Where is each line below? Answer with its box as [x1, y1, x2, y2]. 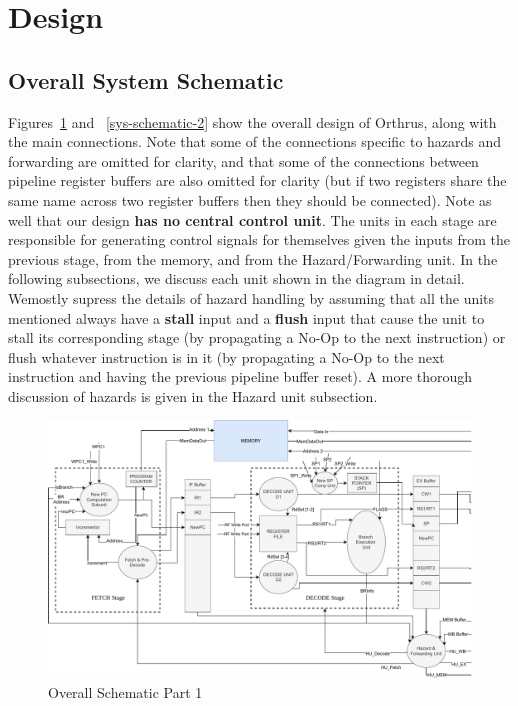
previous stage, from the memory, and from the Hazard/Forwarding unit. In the [8, 248, 498, 269]
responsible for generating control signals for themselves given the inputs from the [8, 229, 511, 250]
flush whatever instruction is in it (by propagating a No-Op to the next [8, 346, 445, 367]
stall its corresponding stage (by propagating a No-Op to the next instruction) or [8, 327, 506, 348]
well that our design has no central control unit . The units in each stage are [8, 209, 497, 230]
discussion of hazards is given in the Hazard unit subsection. [8, 385, 378, 406]
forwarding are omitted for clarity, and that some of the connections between [8, 150, 479, 171]
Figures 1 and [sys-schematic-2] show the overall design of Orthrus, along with [8, 111, 497, 132]
